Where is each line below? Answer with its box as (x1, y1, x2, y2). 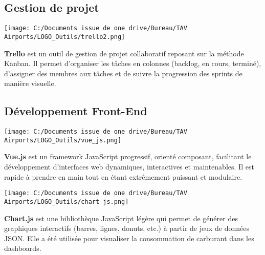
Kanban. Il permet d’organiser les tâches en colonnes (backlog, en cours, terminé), (4, 58, 261, 69)
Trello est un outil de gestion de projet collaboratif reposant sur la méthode (4, 48, 244, 58)
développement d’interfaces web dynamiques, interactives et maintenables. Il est (4, 161, 254, 172)
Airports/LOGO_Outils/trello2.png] (4, 33, 125, 40)
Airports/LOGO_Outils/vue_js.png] (4, 136, 122, 144)
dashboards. (4, 243, 41, 253)
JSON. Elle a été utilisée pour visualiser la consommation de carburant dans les (4, 232, 254, 243)
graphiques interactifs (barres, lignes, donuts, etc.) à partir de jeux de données (4, 223, 250, 233)
